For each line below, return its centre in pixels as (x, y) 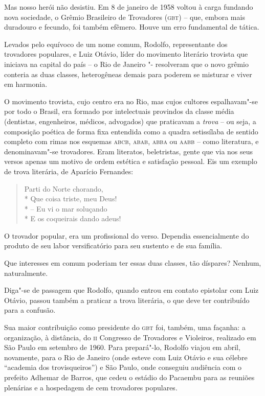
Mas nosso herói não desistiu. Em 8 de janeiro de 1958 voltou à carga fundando (129, 7)
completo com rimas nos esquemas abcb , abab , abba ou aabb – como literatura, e (131, 141)
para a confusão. (30, 310)
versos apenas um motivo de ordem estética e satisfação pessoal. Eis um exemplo (131, 161)
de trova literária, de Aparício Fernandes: (69, 171)
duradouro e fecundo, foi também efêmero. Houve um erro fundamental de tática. (132, 27)
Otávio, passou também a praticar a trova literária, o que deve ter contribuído (127, 300)
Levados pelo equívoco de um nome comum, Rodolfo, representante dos (116, 44)
